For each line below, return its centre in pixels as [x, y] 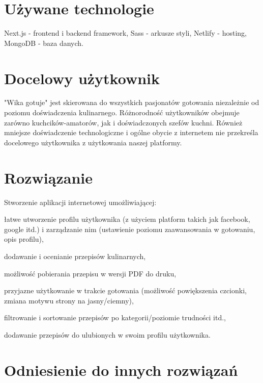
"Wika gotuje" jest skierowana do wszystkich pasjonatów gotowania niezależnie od [132, 102]
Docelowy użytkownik [82, 78]
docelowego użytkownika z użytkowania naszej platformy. [93, 142]
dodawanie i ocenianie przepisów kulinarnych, [75, 256]
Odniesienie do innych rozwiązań [121, 369]
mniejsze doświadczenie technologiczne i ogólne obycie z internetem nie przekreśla [131, 132]
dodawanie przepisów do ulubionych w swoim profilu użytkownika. [107, 334]
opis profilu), [24, 239]
